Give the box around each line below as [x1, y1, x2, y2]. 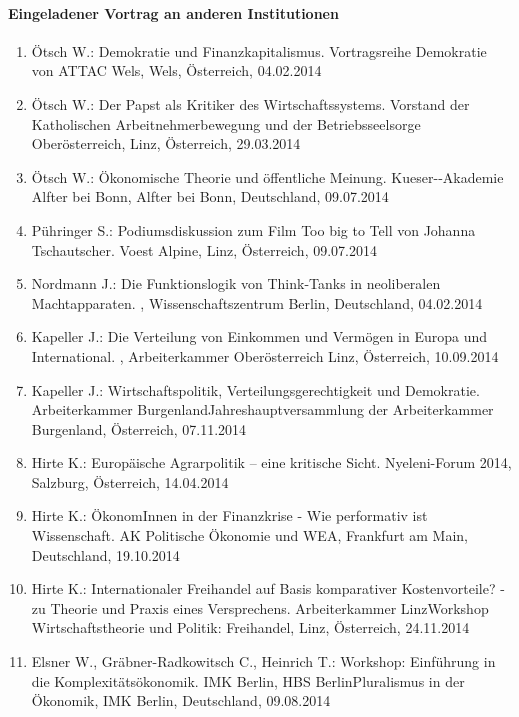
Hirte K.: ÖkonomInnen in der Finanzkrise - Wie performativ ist [31, 505, 428, 526]
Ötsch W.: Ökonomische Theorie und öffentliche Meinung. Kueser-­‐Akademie [31, 166, 504, 187]
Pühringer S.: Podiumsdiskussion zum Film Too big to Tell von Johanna [31, 219, 476, 240]
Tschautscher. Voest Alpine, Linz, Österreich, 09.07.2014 [31, 239, 377, 260]
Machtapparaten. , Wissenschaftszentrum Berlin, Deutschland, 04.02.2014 [31, 292, 483, 313]
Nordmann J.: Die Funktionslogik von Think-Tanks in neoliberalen [31, 273, 441, 294]
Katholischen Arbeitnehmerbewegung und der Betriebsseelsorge [31, 113, 421, 134]
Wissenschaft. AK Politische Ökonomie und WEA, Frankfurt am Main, [31, 525, 468, 546]
